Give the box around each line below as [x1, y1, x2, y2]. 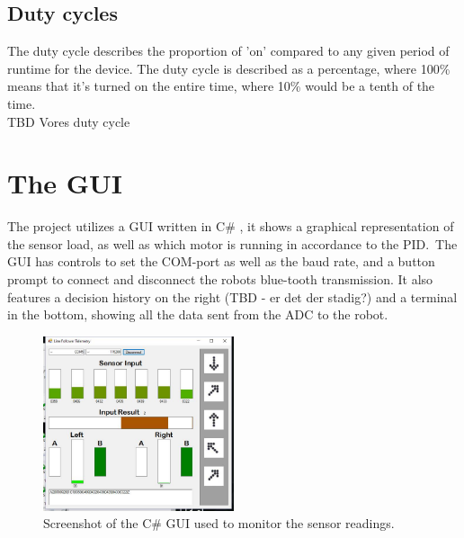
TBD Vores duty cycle [7, 112, 130, 130]
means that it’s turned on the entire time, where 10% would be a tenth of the [7, 76, 435, 95]
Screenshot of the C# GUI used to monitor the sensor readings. [43, 514, 395, 533]
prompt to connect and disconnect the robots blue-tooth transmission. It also [7, 270, 433, 289]
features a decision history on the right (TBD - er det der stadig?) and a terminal [7, 287, 458, 306]
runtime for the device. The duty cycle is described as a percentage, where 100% [7, 58, 451, 77]
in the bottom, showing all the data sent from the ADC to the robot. [7, 305, 388, 324]
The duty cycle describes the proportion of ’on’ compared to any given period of [7, 41, 450, 60]
